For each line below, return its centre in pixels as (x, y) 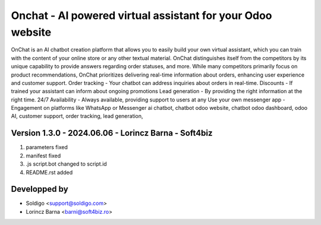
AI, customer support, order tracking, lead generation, (77, 116)
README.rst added (49, 172)
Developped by (40, 189)
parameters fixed (47, 147)
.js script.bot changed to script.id (66, 164)
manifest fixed (43, 156)
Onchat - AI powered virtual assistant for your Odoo (142, 15)
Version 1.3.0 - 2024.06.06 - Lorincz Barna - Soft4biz (112, 133)
